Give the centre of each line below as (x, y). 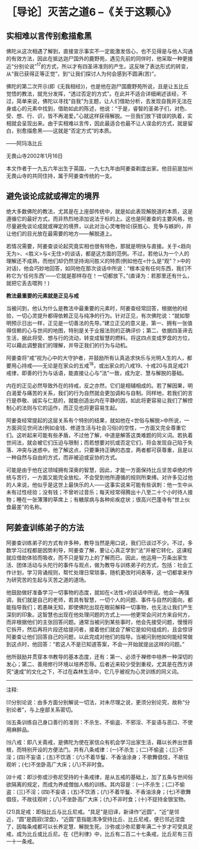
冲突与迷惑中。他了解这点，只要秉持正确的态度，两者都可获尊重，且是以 (105, 450)
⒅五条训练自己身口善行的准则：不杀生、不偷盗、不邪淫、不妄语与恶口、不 (97, 722)
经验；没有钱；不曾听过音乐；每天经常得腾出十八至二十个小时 (102, 492)
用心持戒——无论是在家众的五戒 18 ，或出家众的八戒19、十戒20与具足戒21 (99, 365)
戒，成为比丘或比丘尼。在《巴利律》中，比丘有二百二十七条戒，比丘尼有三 (97, 834)
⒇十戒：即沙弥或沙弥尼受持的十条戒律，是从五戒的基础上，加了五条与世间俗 (99, 777)
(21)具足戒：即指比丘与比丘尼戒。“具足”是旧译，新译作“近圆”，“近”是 (90, 812)
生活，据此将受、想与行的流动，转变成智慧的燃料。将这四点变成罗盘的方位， (99, 338)
